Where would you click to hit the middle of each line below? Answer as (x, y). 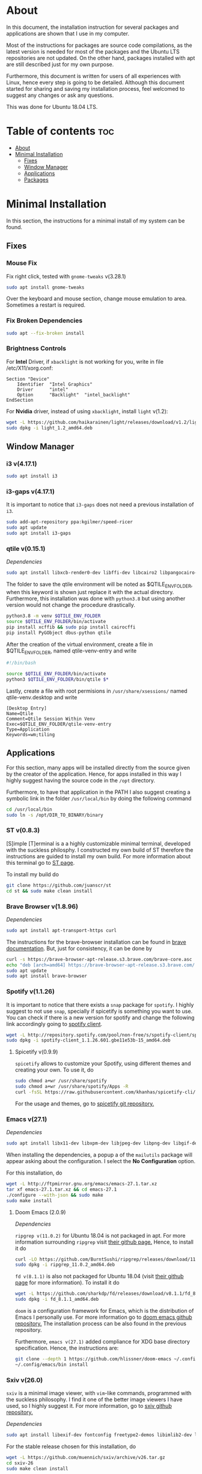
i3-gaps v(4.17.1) (31, 492)
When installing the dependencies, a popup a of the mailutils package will (99, 1155)
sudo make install (29, 1200)
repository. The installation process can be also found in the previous (100, 1324)
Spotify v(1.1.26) (31, 992)
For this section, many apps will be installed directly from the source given (98, 767)
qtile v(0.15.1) (26, 549)
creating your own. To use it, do (54, 1070)
